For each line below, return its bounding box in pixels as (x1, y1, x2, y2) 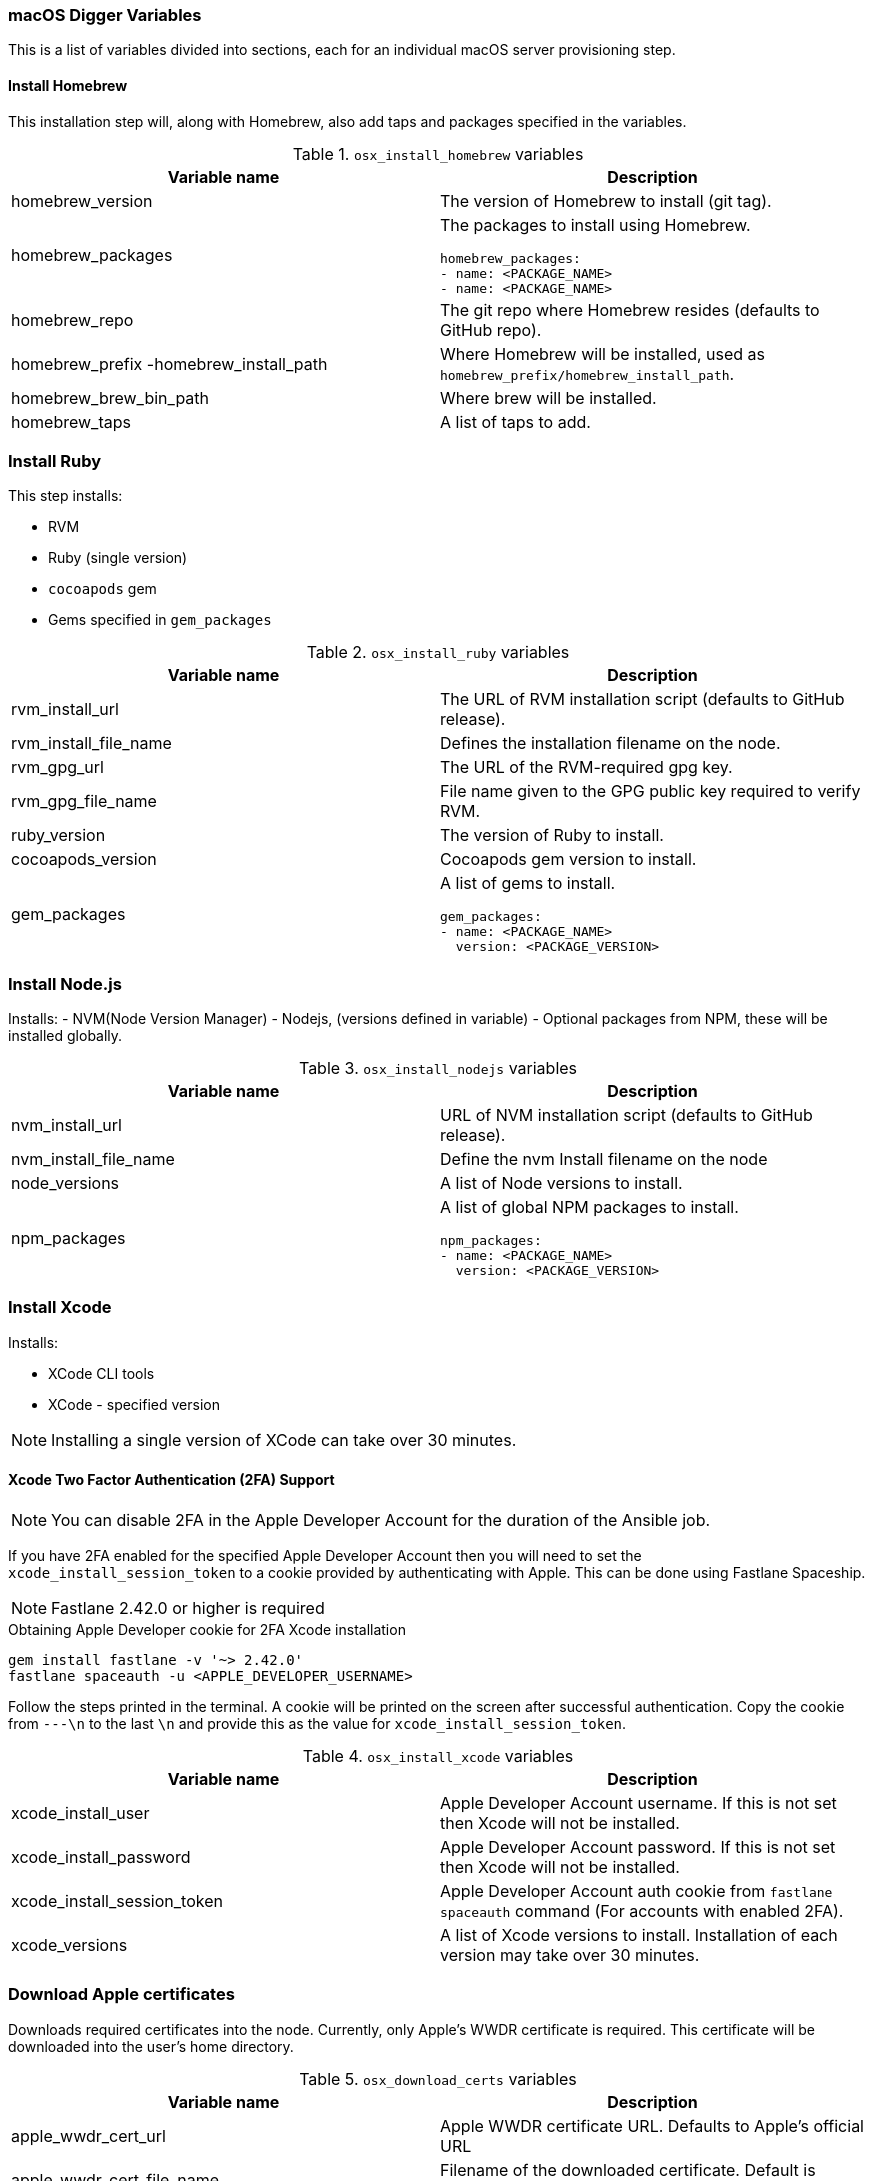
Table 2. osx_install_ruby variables (306, 642, 570, 663)
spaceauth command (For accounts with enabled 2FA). (440, 1901, 844, 1922)
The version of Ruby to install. (440, 825, 664, 846)
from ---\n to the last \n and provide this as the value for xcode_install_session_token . (8, 1715, 627, 1733)
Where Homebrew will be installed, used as (440, 343, 766, 364)
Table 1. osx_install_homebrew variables (292, 143, 584, 164)
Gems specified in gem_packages (48, 611, 272, 629)
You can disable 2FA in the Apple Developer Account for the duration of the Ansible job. (51, 1510, 711, 1531)
